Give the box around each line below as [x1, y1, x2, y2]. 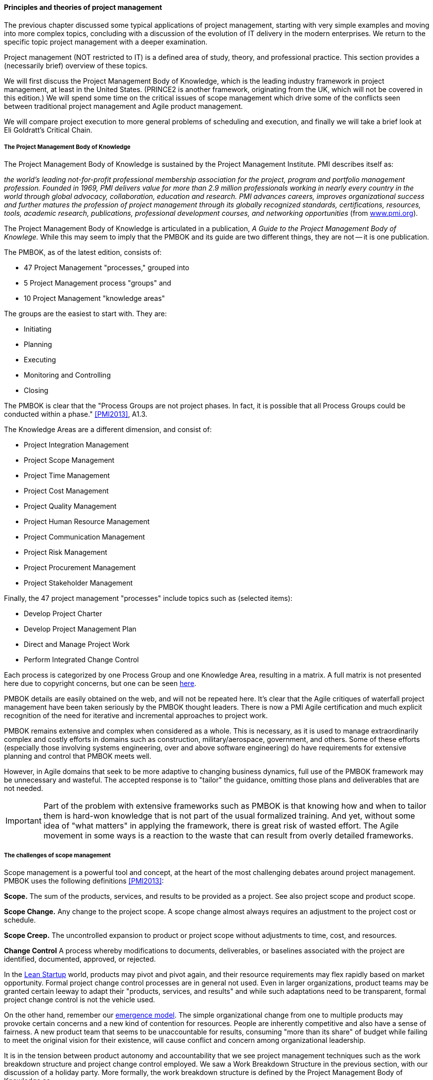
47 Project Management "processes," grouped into [24, 263, 190, 272]
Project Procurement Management [24, 563, 136, 572]
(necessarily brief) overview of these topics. [4, 61, 148, 70]
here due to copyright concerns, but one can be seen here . [4, 679, 196, 688]
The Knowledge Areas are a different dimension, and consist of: [4, 425, 212, 434]
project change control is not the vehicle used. [4, 995, 155, 1004]
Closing [24, 386, 48, 395]
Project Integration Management [24, 441, 129, 449]
